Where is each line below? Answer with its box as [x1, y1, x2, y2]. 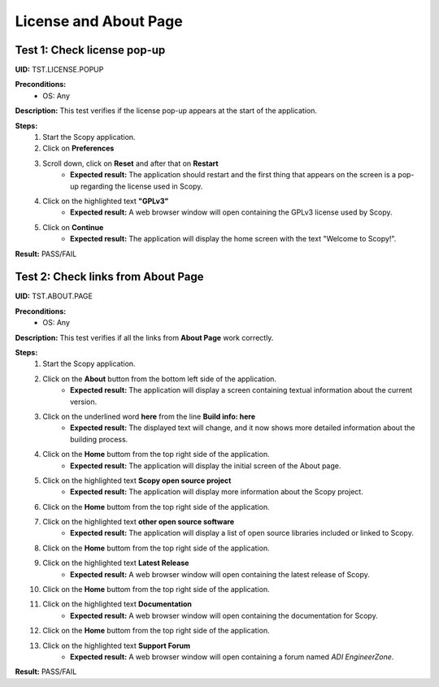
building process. [70, 434, 128, 444]
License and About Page [15, 12, 183, 30]
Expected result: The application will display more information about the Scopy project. [70, 487, 363, 497]
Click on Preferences [42, 143, 115, 154]
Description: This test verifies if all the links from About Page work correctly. [15, 333, 274, 342]
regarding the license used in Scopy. [80, 181, 203, 191]
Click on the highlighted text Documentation [42, 599, 193, 609]
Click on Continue [42, 222, 104, 232]
